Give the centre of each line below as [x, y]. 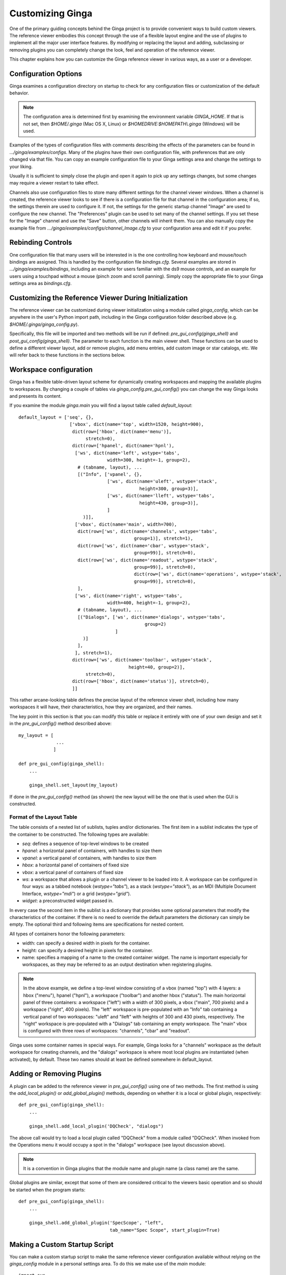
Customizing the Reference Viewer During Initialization [99, 298]
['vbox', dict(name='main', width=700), [126, 524]
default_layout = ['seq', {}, [56, 417]
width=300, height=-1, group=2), [149, 460]
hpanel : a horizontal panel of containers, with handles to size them [92, 851]
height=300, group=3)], [169, 489]
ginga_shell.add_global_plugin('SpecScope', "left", [96, 1223]
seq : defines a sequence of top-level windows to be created [85, 844]
